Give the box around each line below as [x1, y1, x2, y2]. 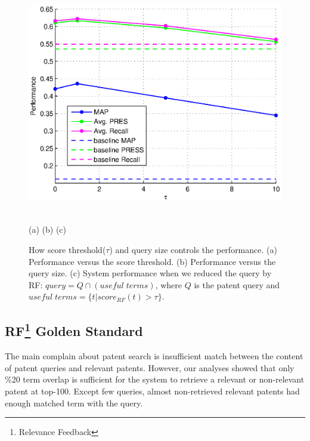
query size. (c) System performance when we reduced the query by [29, 267, 272, 279]
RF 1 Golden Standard [5, 319, 143, 340]
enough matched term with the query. [5, 396, 143, 409]
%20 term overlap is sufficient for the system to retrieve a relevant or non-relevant [5, 373, 305, 386]
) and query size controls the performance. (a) [109, 243, 277, 255]
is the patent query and [194, 278, 280, 291]
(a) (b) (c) [29, 223, 66, 236]
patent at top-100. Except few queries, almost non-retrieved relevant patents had [5, 384, 300, 397]
